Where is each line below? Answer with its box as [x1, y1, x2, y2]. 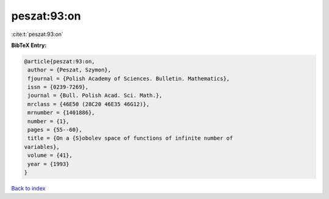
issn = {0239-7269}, [27, 84, 89, 91]
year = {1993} [27, 161, 69, 167]
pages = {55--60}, [27, 126, 82, 134]
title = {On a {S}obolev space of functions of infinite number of [27, 135, 233, 142]
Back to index [11, 184, 46, 192]
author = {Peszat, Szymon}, [27, 67, 111, 73]
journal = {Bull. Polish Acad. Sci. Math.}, [27, 92, 163, 99]
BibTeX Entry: [11, 42, 47, 49]
